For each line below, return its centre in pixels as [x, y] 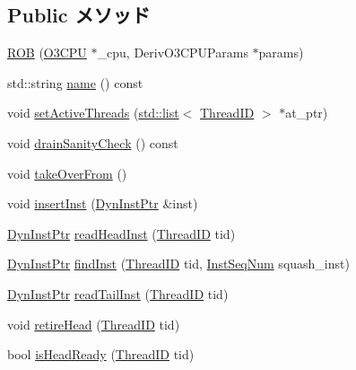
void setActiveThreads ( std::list [93, 113]
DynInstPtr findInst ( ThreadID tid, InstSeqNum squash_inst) [178, 264]
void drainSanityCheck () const [93, 142]
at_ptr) [307, 113]
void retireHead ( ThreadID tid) [94, 324]
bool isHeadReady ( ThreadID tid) [101, 354]
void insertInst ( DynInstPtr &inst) [103, 203]
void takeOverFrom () [67, 173]
